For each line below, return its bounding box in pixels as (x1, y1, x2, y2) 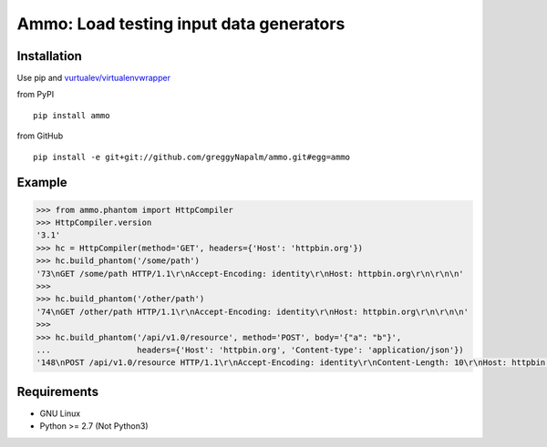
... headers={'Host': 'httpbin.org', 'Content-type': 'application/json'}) (36, 344, 464, 355)
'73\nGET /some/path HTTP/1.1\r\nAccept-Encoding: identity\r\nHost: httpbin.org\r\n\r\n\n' (36, 269, 464, 279)
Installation (16, 48, 82, 64)
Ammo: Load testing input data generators (16, 14, 346, 34)
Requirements (16, 383, 99, 400)
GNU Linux (39, 408, 81, 419)
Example (16, 175, 67, 190)
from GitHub (16, 130, 64, 141)
